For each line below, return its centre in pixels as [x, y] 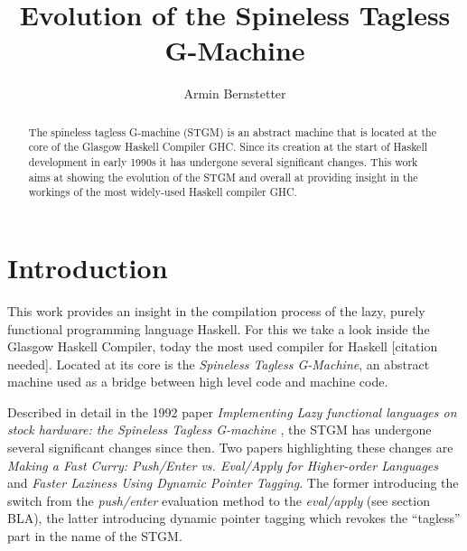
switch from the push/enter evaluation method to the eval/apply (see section [219, 500]
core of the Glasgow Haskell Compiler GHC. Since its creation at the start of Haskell [228, 147]
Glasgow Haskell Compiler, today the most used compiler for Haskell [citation [223, 346]
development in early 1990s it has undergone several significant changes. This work [223, 162]
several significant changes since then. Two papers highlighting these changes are [230, 448]
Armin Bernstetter [235, 93]
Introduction [88, 267]
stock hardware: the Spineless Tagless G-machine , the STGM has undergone [219, 430]
